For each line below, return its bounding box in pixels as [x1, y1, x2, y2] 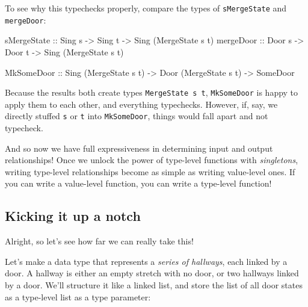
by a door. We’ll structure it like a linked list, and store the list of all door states [5, 278, 303, 291]
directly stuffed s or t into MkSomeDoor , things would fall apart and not [5, 110, 268, 122]
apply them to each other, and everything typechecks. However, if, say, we [5, 98, 278, 110]
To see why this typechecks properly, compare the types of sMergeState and [5, 2, 287, 14]
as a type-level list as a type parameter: [5, 290, 151, 303]
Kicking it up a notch [5, 206, 141, 225]
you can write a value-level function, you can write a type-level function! [5, 177, 272, 190]
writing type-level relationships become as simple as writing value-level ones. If [5, 165, 295, 178]
